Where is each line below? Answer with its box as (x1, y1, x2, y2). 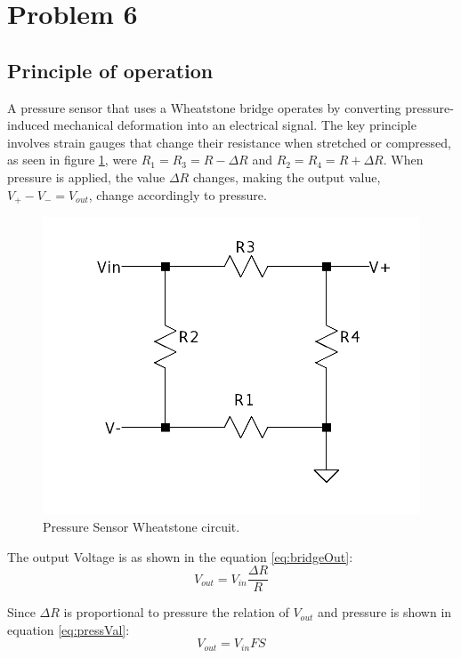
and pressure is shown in (317, 603, 452, 622)
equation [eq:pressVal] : (7, 620, 130, 638)
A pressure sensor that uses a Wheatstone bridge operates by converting (7, 98, 401, 116)
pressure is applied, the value (7, 167, 166, 186)
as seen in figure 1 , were (7, 150, 138, 169)
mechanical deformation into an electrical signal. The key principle (53, 116, 417, 134)
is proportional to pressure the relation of (63, 603, 289, 622)
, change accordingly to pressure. (88, 185, 267, 204)
